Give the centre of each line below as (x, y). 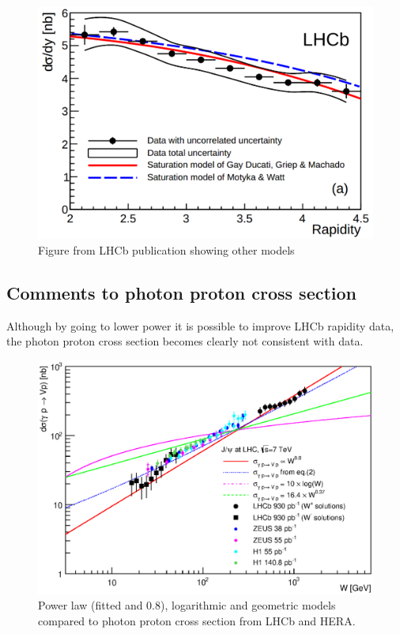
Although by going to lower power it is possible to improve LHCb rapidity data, (200, 325)
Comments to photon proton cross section (182, 292)
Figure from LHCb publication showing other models (166, 249)
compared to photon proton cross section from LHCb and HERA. (197, 620)
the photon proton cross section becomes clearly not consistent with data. (185, 341)
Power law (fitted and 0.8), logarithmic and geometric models (187, 605)
